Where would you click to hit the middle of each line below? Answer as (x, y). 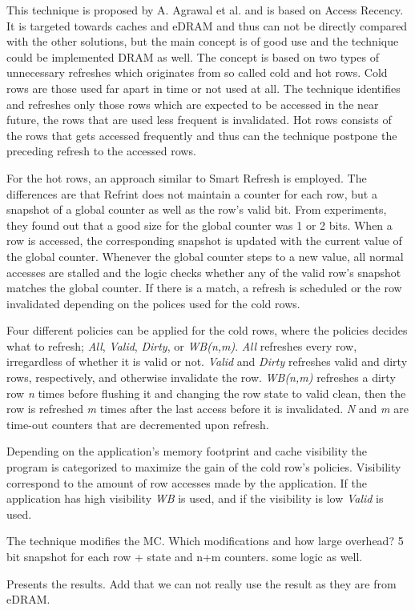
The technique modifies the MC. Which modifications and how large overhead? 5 (205, 541)
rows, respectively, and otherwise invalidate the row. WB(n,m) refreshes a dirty (201, 377)
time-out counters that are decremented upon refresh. (138, 424)
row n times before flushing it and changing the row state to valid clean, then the (206, 393)
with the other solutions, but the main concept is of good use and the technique (203, 41)
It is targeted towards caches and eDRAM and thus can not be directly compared (207, 25)
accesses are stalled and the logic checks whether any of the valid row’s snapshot (204, 272)
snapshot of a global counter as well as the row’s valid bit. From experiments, (197, 209)
